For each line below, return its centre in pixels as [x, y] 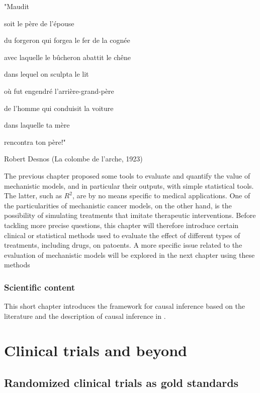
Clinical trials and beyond [96, 350]
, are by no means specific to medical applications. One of [161, 195]
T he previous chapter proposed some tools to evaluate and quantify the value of [127, 175]
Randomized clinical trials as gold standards [121, 383]
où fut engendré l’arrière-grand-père [59, 91]
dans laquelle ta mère [37, 125]
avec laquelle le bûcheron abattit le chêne [68, 57]
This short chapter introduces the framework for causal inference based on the [124, 306]
